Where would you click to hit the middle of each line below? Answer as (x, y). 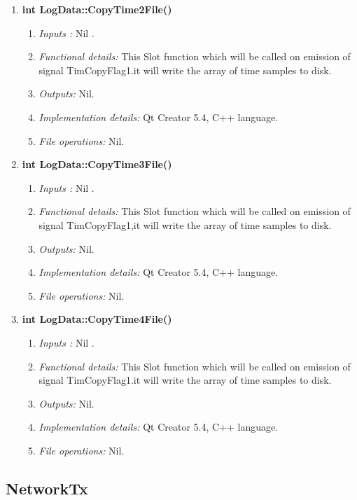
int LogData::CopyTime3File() (97, 164)
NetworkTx (47, 488)
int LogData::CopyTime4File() (97, 319)
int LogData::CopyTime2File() (97, 9)
